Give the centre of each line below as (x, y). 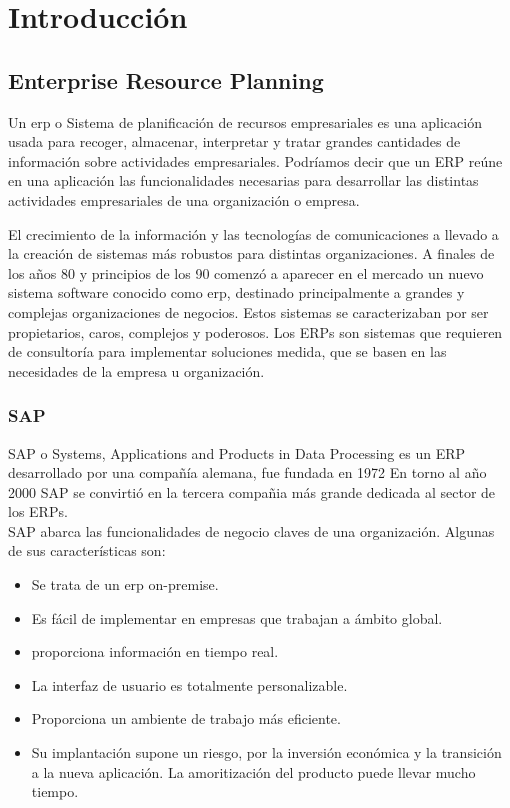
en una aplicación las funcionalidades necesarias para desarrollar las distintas (243, 180)
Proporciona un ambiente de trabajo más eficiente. (186, 718)
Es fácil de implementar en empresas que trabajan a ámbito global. (237, 617)
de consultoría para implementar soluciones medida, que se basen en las (227, 351)
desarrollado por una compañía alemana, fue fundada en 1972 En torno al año (247, 472)
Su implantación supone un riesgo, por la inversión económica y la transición (266, 752)
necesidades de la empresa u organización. (136, 370)
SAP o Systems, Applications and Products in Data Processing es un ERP (237, 452)
